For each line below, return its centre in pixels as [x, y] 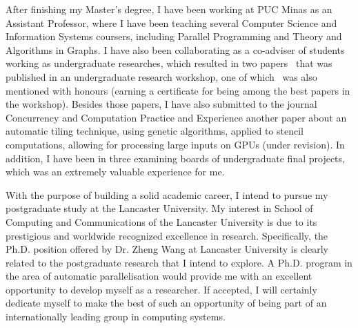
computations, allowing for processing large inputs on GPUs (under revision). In [175, 144]
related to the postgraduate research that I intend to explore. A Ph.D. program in [179, 262]
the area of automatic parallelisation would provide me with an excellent [159, 276]
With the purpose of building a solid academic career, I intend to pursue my [167, 194]
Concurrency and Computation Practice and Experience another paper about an [176, 117]
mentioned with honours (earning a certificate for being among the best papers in [178, 90]
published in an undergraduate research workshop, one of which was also [161, 76]
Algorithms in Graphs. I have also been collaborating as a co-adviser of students [175, 49]
